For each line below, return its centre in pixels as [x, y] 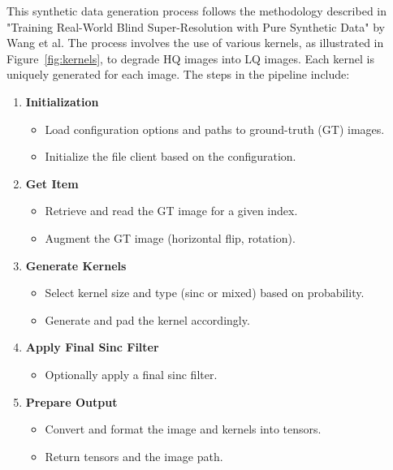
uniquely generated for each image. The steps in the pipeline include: [178, 74]
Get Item [52, 183]
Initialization [62, 101]
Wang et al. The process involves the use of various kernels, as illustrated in [195, 43]
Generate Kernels [76, 265]
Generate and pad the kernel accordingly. [147, 319]
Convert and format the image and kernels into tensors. [183, 429]
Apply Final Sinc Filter [92, 347]
